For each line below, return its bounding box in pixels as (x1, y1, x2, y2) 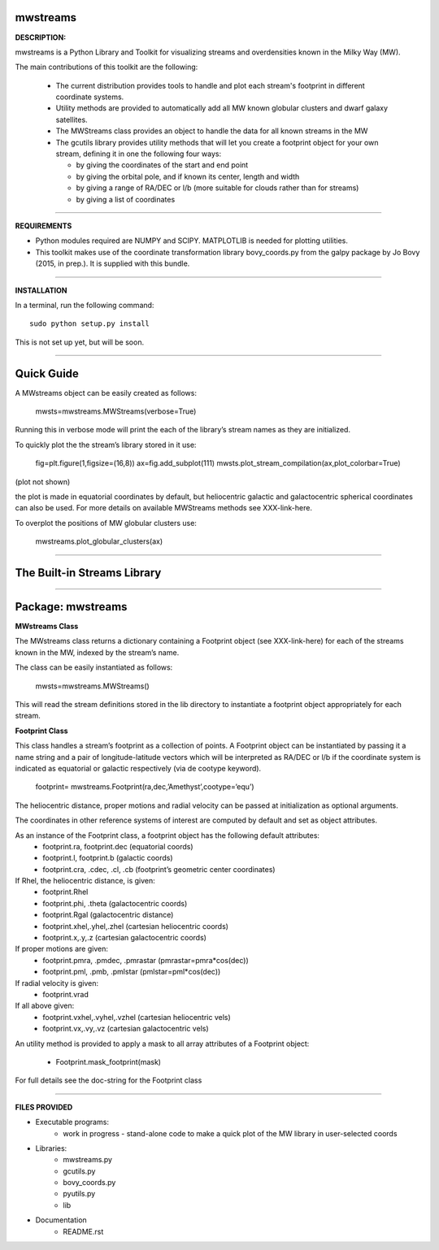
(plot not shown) (15, 476, 71, 487)
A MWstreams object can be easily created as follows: (15, 388, 197, 397)
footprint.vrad (42, 990, 89, 999)
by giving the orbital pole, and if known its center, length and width (76, 171, 300, 181)
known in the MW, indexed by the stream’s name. (15, 647, 180, 658)
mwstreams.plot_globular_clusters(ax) (35, 536, 163, 546)
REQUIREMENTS (15, 220, 72, 231)
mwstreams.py (63, 1155, 113, 1165)
